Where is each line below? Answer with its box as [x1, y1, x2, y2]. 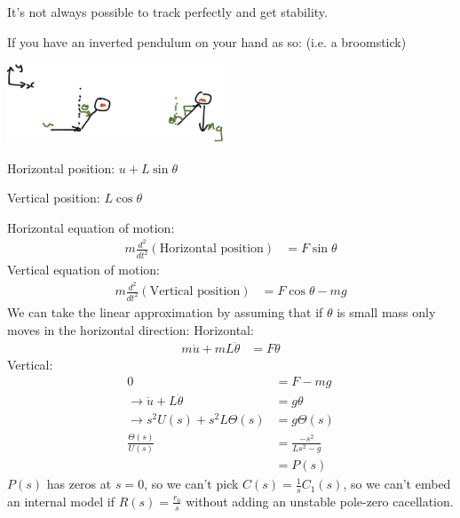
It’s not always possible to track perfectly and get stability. [7, 3, 328, 20]
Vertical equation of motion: [7, 260, 160, 279]
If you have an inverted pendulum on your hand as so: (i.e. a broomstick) [7, 32, 407, 51]
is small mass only [337, 302, 436, 321]
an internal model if [7, 491, 115, 510]
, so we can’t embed [343, 474, 451, 493]
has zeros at [46, 474, 112, 493]
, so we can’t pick [144, 474, 239, 493]
